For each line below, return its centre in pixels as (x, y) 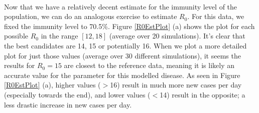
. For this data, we (216, 16)
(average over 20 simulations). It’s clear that (177, 36)
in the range (59, 36)
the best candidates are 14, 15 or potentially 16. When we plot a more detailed (125, 45)
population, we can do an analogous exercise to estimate (91, 16)
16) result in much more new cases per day (176, 85)
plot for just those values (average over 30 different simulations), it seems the (122, 55)
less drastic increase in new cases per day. (68, 104)
